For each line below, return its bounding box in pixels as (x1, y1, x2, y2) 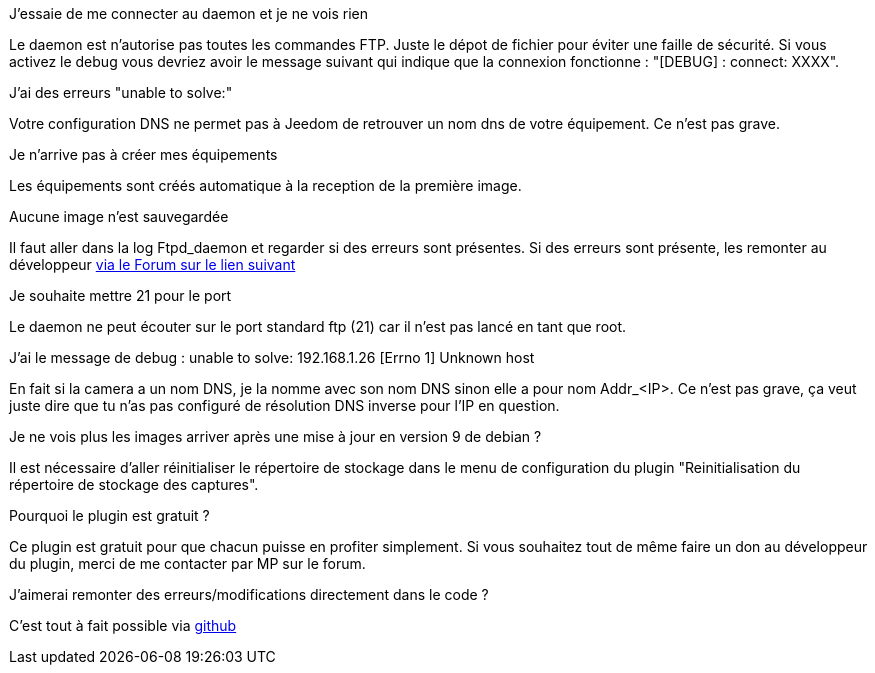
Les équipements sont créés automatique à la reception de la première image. (9, 177, 522, 194)
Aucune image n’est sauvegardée (9, 208, 229, 225)
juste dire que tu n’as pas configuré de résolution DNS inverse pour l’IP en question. (9, 397, 560, 414)
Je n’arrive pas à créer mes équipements (9, 146, 278, 163)
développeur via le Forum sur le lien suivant (9, 256, 296, 273)
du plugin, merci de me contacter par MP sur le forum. (9, 555, 366, 572)
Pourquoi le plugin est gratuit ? (9, 507, 210, 524)
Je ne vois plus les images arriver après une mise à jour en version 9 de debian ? (9, 428, 542, 445)
